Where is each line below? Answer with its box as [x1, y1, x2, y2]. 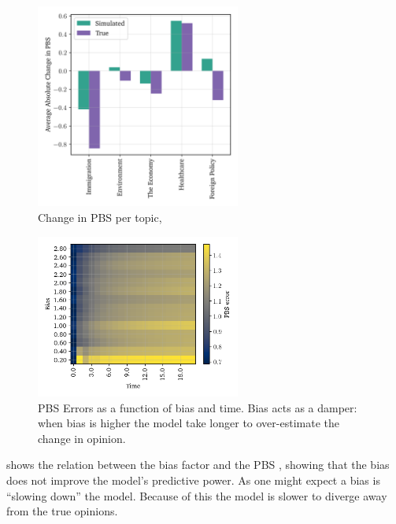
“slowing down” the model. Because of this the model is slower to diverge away [6, 487, 387, 504]
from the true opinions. [6, 503, 118, 519]
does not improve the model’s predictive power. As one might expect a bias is [6, 472, 380, 489]
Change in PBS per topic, [38, 208, 162, 225]
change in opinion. [38, 430, 126, 446]
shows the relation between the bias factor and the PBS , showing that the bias [6, 456, 390, 473]
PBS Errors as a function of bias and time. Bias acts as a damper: [38, 399, 357, 415]
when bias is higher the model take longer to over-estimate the [38, 415, 339, 431]
